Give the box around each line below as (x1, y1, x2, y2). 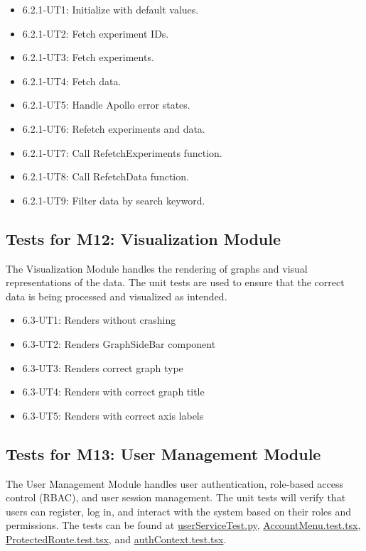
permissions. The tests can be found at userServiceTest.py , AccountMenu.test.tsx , (6, 518, 361, 533)
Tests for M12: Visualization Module (6, 227, 281, 249)
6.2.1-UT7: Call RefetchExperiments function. (22, 145, 222, 160)
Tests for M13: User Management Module (6, 442, 321, 464)
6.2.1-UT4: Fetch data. (22, 73, 122, 88)
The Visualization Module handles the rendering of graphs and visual (6, 261, 308, 275)
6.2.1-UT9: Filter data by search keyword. (22, 192, 205, 207)
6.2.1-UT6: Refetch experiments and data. (22, 121, 205, 136)
